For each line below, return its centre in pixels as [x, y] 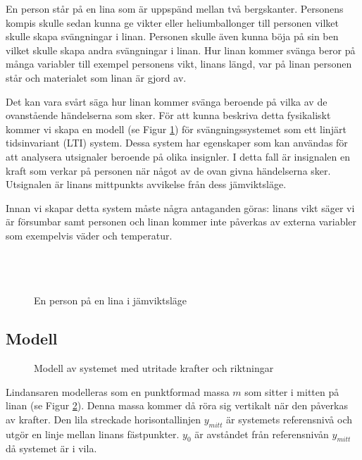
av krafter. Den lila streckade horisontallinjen [104, 419]
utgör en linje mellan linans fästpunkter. [93, 434]
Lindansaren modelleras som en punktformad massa [118, 391]
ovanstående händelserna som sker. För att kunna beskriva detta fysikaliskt [168, 115]
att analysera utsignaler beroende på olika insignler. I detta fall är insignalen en [178, 156]
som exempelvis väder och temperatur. [89, 235]
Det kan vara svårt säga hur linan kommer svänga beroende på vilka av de [167, 101]
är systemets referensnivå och [289, 419]
